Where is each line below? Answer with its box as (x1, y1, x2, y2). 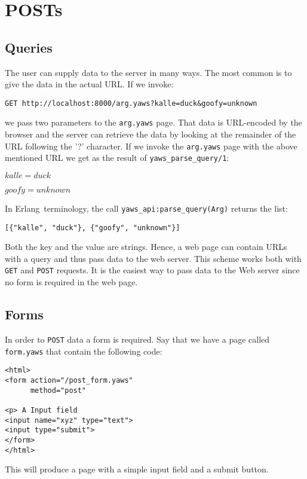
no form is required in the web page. (5, 276, 138, 288)
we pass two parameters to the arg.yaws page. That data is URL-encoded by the (5, 116, 302, 129)
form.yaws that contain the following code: (5, 344, 162, 357)
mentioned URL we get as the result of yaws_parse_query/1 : (5, 151, 229, 164)
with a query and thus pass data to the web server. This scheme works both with (5, 252, 302, 264)
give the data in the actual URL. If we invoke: (5, 78, 174, 90)
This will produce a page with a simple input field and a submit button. (5, 463, 269, 475)
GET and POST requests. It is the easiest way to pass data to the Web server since (5, 264, 300, 276)
